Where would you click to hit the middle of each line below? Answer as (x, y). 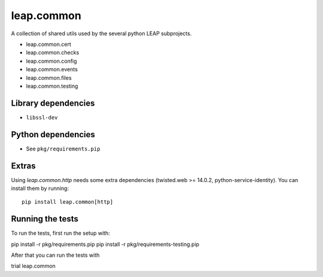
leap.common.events (52, 69)
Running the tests (45, 219)
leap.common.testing (52, 86)
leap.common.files (49, 78)
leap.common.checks (53, 53)
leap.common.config (51, 61)
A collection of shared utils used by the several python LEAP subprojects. (101, 33)
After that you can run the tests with (55, 255)
